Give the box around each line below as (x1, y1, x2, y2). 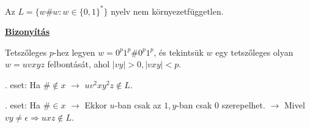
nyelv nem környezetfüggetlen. (111, 4, 224, 17)
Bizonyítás (5, 25, 50, 38)
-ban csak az (114, 99, 161, 111)
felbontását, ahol (47, 58, 110, 70)
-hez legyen (53, 45, 95, 58)
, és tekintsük (153, 45, 204, 58)
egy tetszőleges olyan (215, 45, 293, 58)
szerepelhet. (221, 99, 265, 111)
